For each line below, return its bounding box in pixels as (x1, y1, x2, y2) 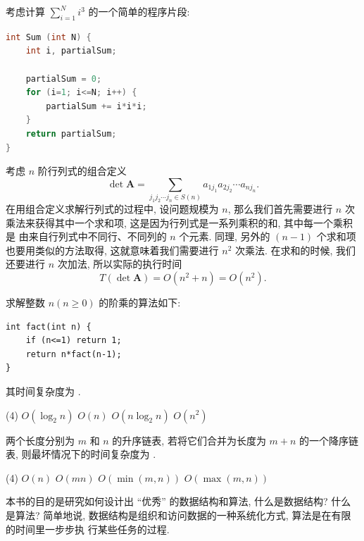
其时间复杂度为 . (6, 383, 81, 398)
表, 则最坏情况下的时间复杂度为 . (6, 447, 156, 461)
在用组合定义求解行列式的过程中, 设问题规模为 (6, 201, 219, 216)
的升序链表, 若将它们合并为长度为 (112, 433, 266, 447)
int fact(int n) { (6, 321, 92, 332)
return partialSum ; (25, 128, 117, 139)
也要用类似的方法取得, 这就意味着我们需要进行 (6, 242, 219, 257)
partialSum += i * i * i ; (46, 101, 147, 111)
